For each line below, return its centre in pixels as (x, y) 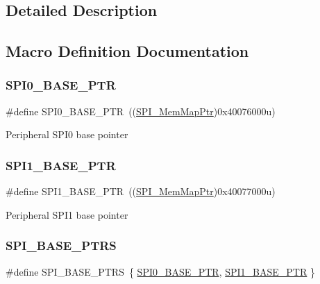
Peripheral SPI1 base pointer (67, 214)
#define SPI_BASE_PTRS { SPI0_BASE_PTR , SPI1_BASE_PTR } (160, 271)
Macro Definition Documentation (127, 51)
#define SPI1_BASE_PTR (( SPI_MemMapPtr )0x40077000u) (141, 191)
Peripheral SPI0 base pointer (67, 134)
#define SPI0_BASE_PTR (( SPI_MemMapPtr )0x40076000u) (141, 111)
